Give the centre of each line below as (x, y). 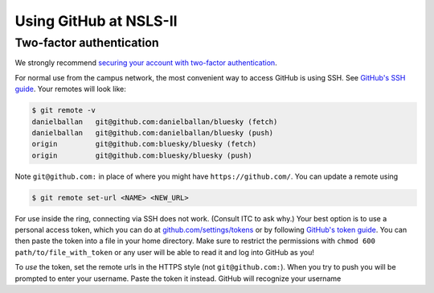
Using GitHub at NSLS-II (96, 21)
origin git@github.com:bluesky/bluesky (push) (142, 155)
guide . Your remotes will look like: (70, 89)
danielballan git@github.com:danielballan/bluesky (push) (153, 132)
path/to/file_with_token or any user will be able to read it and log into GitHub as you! (165, 252)
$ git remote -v (64, 110)
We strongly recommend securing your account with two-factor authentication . (146, 63)
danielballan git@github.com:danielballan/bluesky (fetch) (155, 122)
